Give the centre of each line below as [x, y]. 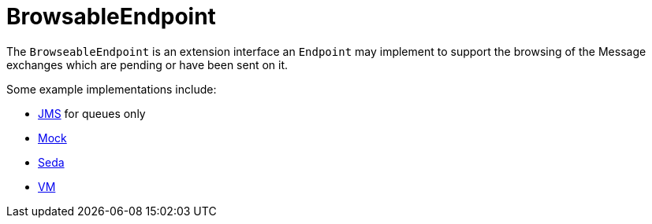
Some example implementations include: [112, 89]
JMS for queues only [92, 113]
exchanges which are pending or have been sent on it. [147, 64]
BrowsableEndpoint [111, 17]
